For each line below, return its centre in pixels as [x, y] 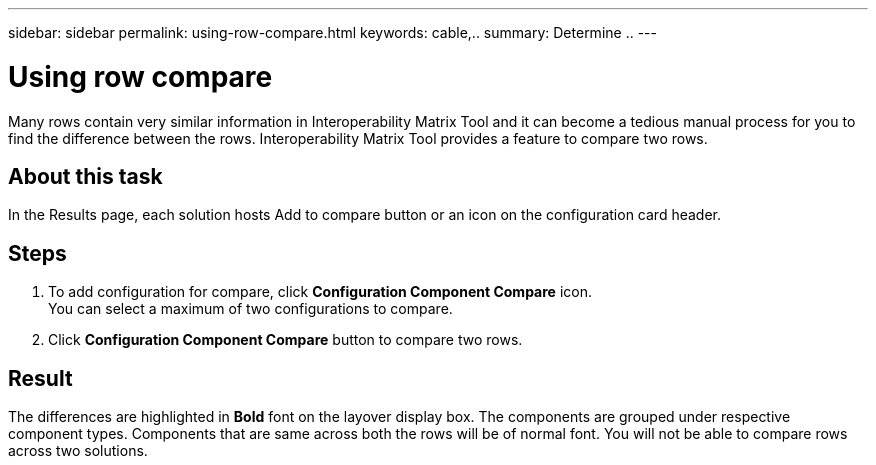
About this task [85, 176]
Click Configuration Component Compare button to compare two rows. [285, 340]
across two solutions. [78, 451]
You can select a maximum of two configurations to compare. [250, 309]
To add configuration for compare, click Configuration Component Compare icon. [320, 292]
